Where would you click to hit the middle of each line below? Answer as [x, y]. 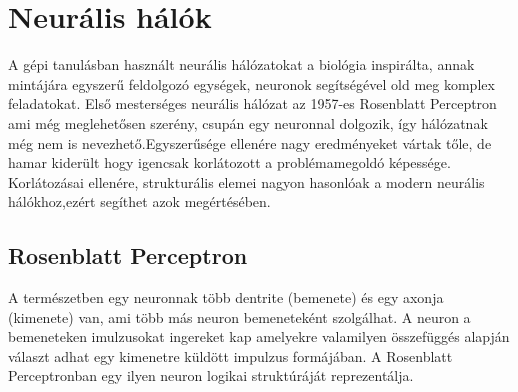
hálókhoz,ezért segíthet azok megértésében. [139, 201]
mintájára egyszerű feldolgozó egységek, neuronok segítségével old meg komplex [251, 83]
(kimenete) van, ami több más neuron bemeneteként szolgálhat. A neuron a [239, 316]
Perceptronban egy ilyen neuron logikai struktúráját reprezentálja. [211, 375]
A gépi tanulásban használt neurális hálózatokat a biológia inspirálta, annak [241, 64]
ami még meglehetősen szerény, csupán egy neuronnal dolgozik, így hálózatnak [248, 122]
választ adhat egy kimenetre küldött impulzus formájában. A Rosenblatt [230, 355]
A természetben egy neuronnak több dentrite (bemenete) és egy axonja [226, 297]
